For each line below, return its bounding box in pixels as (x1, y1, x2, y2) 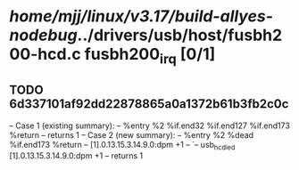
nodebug (9, 25, 78, 45)
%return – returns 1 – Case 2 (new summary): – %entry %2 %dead (9, 129, 254, 140)
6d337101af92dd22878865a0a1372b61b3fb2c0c (9, 96, 289, 112)
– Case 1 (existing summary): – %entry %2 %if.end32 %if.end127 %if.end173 (9, 120, 290, 131)
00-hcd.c (9, 45, 82, 64)
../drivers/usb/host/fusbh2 (77, 25, 283, 45)
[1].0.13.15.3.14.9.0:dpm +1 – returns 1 (9, 150, 144, 161)
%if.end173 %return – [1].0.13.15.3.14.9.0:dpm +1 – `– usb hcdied (9, 139, 236, 152)
